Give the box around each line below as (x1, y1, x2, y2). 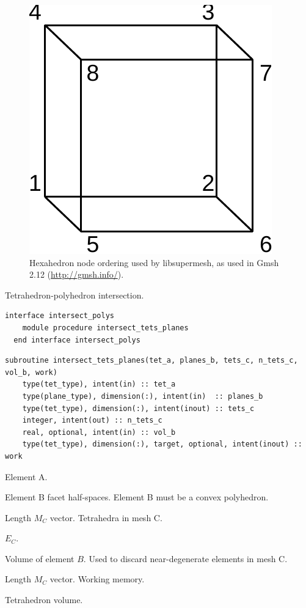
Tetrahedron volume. (5, 593, 83, 606)
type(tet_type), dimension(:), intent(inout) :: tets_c (22, 404, 255, 413)
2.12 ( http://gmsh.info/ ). (29, 268, 124, 281)
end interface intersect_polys (13, 335, 140, 344)
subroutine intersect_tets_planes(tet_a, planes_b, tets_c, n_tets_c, (5, 356, 298, 365)
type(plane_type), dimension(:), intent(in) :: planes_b (22, 391, 263, 401)
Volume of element (5, 552, 75, 565)
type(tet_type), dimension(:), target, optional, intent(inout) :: (22, 440, 302, 449)
